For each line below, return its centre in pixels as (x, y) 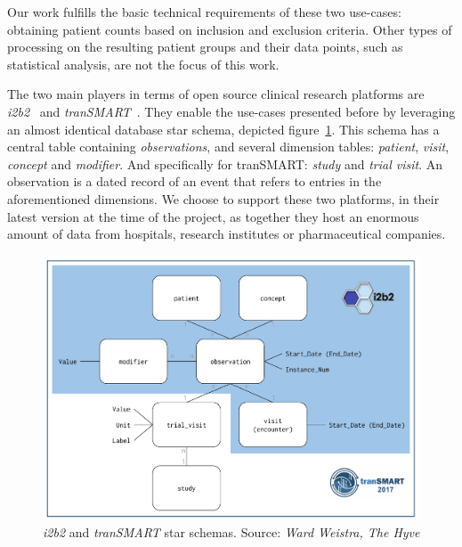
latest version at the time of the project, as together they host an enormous (213, 216)
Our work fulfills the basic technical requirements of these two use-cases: (204, 12)
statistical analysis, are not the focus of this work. (143, 64)
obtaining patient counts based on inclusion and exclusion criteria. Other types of (230, 29)
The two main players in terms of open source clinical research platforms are (216, 94)
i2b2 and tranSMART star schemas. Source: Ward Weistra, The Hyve (231, 532)
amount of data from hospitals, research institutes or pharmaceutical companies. (227, 234)
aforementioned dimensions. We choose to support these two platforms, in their (223, 198)
